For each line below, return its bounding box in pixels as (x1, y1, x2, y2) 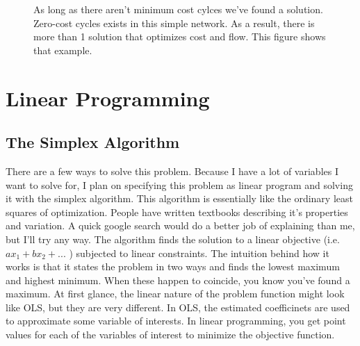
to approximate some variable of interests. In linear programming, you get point (6, 313, 346, 328)
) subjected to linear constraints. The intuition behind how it (69, 245, 329, 260)
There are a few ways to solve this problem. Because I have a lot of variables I (6, 163, 338, 178)
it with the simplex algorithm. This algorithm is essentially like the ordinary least (6, 191, 353, 206)
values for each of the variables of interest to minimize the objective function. (6, 327, 335, 342)
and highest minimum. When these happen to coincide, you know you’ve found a (6, 272, 350, 287)
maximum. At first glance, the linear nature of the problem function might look (6, 286, 345, 301)
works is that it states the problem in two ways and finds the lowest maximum (6, 259, 340, 274)
